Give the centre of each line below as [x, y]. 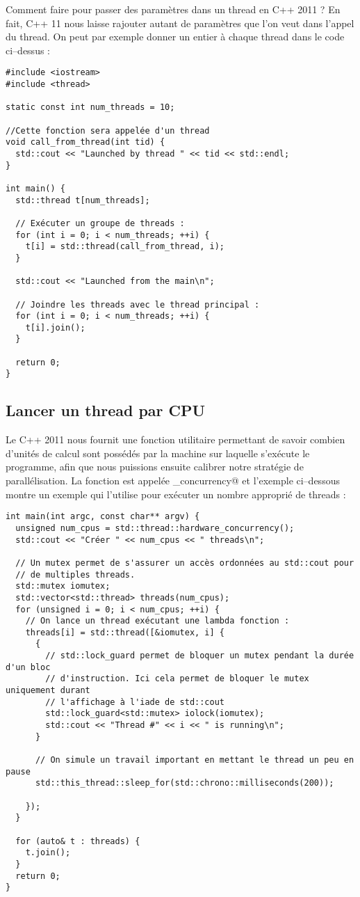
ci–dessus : [28, 50]
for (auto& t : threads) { [78, 841]
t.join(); [48, 853]
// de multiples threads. [75, 574]
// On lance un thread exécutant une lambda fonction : [157, 621]
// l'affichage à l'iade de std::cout [135, 702]
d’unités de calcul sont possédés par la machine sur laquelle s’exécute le [158, 453]
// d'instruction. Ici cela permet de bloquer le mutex [177, 679]
